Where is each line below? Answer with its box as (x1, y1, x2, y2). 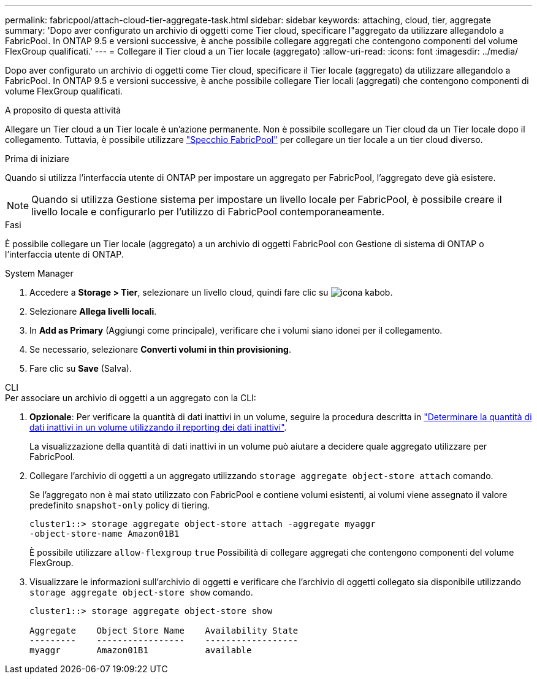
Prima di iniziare (5, 153, 69, 164)
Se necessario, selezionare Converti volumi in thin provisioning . (29, 344, 291, 355)
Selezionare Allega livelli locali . (29, 306, 157, 316)
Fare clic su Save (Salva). (29, 363, 132, 374)
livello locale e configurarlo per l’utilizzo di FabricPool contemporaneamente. (31, 205, 385, 218)
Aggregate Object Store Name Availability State (29, 626, 299, 635)
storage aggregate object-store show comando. (29, 587, 253, 597)
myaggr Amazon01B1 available (29, 645, 252, 655)
